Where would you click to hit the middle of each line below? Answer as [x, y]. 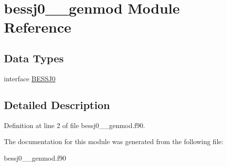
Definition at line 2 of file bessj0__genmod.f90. [75, 125]
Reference [38, 27]
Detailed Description [57, 104]
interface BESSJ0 [30, 78]
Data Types [34, 58]
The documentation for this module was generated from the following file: [114, 141]
